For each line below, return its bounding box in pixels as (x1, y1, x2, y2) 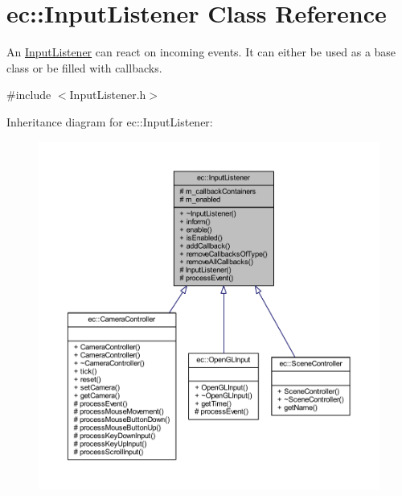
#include (6, 86, 51, 103)
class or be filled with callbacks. (6, 59, 162, 76)
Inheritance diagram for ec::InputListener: (6, 113, 213, 130)
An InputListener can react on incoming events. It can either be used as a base (6, 43, 396, 60)
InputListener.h (69, 86, 146, 103)
